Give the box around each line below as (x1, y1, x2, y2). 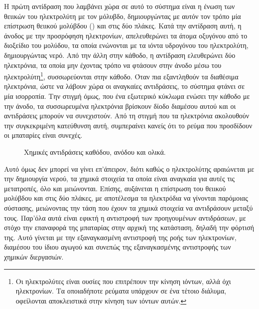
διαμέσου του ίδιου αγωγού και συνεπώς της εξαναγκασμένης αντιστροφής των (4, 242, 231, 252)
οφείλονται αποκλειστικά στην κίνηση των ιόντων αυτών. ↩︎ (15, 295, 187, 306)
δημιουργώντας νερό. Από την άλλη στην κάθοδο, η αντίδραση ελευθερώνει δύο (4, 49, 236, 60)
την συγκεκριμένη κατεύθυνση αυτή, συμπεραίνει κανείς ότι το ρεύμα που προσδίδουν (4, 120, 253, 130)
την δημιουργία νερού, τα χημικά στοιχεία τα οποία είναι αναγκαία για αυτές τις (4, 173, 235, 184)
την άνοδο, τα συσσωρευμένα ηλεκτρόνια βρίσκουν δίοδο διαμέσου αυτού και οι (4, 100, 236, 111)
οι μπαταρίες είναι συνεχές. (4, 130, 83, 140)
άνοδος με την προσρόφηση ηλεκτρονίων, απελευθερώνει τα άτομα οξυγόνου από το (4, 30, 248, 40)
